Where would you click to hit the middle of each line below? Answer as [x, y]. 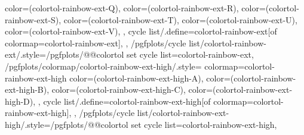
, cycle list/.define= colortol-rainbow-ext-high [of [124, 101]
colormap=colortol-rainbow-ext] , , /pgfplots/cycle [96, 43]
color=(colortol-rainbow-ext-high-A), [136, 78]
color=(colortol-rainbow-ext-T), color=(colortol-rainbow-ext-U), [180, 19]
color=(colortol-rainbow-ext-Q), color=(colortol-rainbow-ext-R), [122, 8]
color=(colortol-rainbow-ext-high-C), [119, 90]
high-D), [20, 101]
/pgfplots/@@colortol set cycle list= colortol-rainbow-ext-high [162, 124]
